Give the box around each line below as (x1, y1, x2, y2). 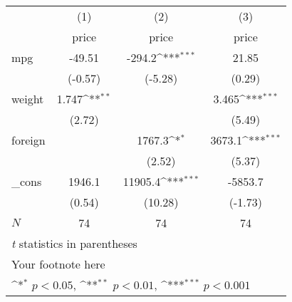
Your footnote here (11, 256, 105, 272)
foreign (11, 132, 46, 148)
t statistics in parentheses (11, 235, 137, 251)
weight (11, 90, 44, 107)
